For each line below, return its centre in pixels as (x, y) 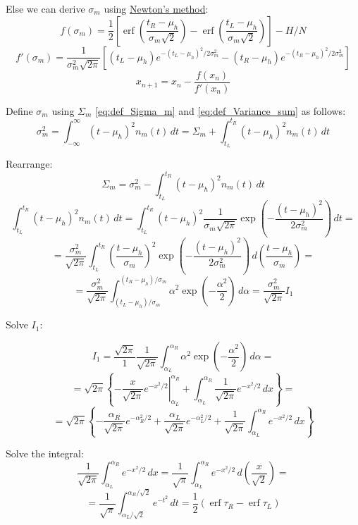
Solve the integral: (45, 453)
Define (19, 110)
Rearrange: (29, 163)
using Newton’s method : (156, 8)
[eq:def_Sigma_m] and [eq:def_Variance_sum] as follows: (221, 110)
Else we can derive (45, 8)
